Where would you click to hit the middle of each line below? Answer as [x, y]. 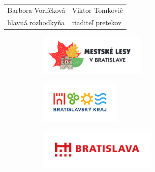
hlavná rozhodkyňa [36, 22]
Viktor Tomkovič [97, 10]
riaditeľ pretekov [97, 22]
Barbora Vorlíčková [36, 10]
